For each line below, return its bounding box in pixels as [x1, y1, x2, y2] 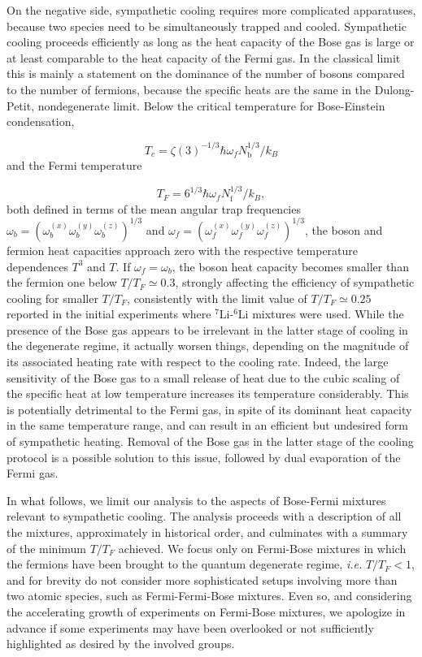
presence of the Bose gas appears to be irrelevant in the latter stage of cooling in [7, 321, 408, 338]
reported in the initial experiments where [7, 305, 211, 322]
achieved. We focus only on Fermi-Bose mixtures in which [118, 539, 407, 556]
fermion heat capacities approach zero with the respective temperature [7, 241, 359, 258]
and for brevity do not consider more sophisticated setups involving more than [7, 571, 398, 588]
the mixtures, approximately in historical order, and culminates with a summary [7, 524, 408, 540]
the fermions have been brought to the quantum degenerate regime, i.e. [7, 555, 363, 573]
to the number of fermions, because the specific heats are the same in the [7, 80, 372, 97]
